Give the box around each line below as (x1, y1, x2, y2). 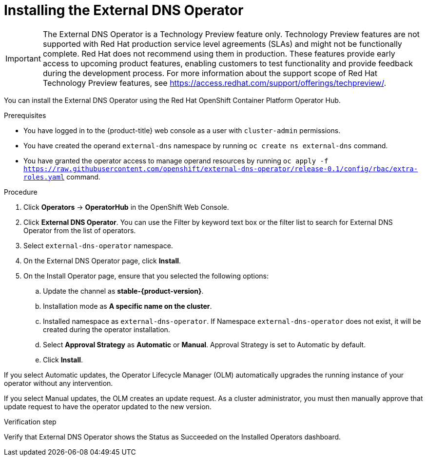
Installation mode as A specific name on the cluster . (43, 301, 212, 310)
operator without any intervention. (4, 379, 113, 387)
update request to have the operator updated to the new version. (4, 402, 212, 411)
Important (5, 53, 41, 63)
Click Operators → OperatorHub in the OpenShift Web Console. (23, 202, 229, 211)
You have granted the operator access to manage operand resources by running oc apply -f (23, 156, 329, 165)
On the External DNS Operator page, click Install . (23, 256, 181, 265)
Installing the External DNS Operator (4, 2, 244, 19)
